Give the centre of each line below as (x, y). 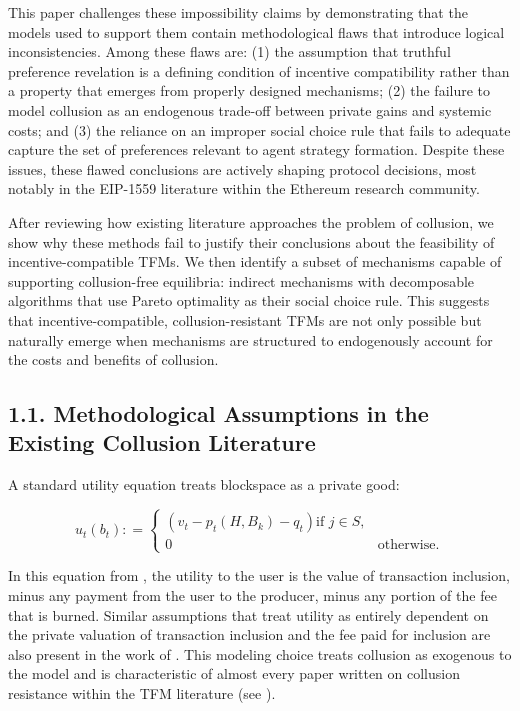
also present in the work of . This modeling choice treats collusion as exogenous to (260, 653)
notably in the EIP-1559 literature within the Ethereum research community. (244, 188)
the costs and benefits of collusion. (113, 359)
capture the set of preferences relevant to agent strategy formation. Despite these (256, 149)
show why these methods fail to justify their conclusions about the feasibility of (251, 241)
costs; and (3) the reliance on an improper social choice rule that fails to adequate (259, 129)
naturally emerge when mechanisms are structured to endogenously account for (250, 339)
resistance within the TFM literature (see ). (142, 693)
